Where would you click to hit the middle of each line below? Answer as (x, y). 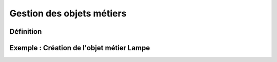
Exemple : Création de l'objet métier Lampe (80, 48)
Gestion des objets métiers (68, 13)
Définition (26, 32)
